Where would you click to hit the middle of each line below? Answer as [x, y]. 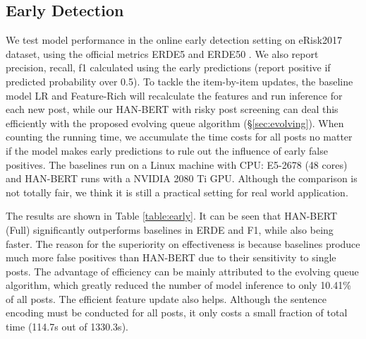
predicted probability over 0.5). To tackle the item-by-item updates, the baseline [179, 81]
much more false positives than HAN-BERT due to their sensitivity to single [171, 257]
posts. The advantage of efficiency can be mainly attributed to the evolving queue [182, 271]
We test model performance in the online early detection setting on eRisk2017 [174, 40]
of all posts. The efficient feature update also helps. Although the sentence [166, 298]
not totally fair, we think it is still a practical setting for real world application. [177, 192]
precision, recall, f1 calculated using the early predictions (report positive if [168, 67]
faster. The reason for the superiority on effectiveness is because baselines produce [183, 243]
